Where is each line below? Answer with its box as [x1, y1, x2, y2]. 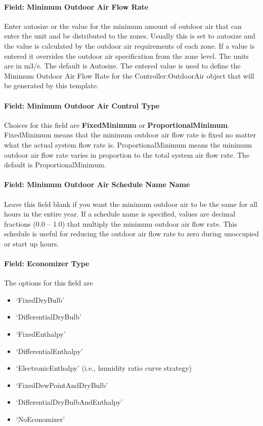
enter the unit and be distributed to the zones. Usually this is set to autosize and [4, 30, 255, 41]
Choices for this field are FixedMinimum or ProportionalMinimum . [4, 119, 230, 130]
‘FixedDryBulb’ [16, 294, 64, 305]
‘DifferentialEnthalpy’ [16, 345, 83, 356]
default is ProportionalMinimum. [4, 159, 106, 170]
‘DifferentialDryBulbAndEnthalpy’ [16, 397, 123, 407]
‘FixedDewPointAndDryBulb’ [16, 379, 108, 390]
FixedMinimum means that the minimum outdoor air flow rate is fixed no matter [4, 129, 256, 140]
